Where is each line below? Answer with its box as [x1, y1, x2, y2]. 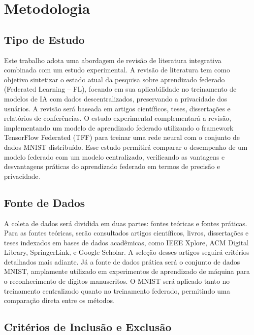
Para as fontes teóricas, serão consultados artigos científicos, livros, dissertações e [4, 228, 249, 238]
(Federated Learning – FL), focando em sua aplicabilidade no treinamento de [4, 84, 237, 94]
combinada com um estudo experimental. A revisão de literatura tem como [4, 65, 230, 75]
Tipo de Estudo [4, 32, 85, 47]
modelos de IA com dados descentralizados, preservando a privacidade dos [4, 93, 227, 103]
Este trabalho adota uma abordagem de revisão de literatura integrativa [4, 55, 222, 65]
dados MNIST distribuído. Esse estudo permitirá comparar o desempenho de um [4, 141, 248, 152]
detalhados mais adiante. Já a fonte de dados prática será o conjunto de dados [4, 256, 240, 267]
